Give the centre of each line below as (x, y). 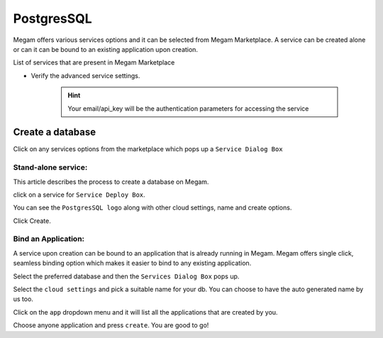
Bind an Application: (49, 239)
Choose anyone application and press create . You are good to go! (111, 325)
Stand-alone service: (50, 168)
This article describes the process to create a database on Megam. (111, 182)
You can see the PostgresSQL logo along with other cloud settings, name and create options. (152, 208)
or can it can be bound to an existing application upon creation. (106, 49)
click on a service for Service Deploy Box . (79, 195)
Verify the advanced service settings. (85, 75)
